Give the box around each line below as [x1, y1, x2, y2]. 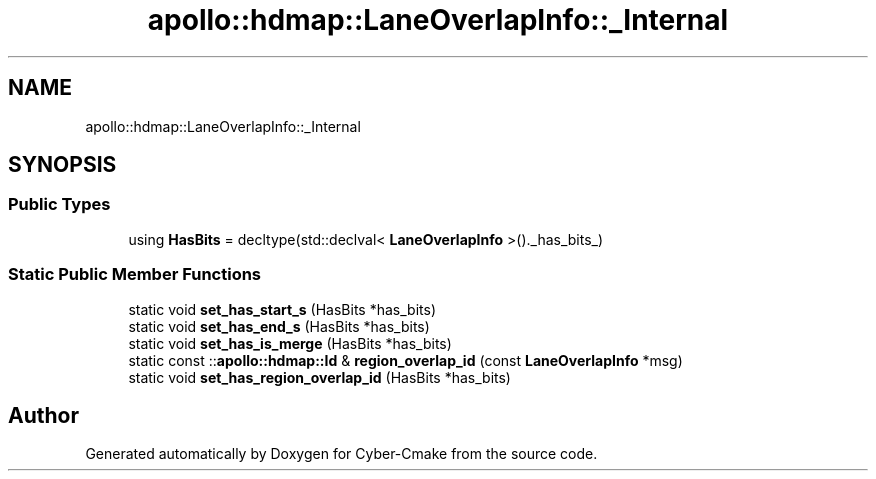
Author [8, 402, 79, 428]
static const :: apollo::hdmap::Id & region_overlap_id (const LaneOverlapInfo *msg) [128, 351, 683, 369]
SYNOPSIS [8, 152, 117, 178]
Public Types [8, 194, 111, 215]
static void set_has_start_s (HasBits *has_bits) [128, 300, 436, 318]
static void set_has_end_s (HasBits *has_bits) [128, 317, 430, 335]
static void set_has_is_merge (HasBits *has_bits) [128, 334, 452, 352]
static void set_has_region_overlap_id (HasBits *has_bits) [128, 368, 511, 386]
